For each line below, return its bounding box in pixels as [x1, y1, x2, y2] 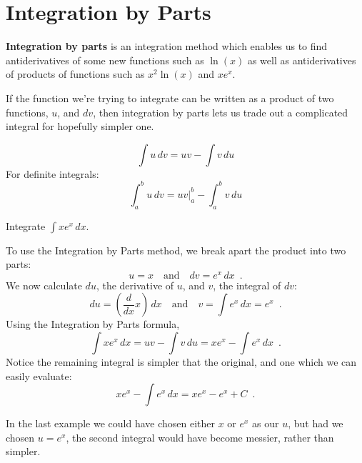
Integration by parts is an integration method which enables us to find [6, 39, 328, 54]
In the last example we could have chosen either [6, 416, 215, 431]
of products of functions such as [6, 66, 145, 81]
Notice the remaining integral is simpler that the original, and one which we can [6, 354, 357, 369]
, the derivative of [96, 277, 174, 292]
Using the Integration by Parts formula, [6, 317, 180, 332]
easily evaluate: [6, 368, 72, 383]
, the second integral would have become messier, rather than [66, 429, 334, 444]
